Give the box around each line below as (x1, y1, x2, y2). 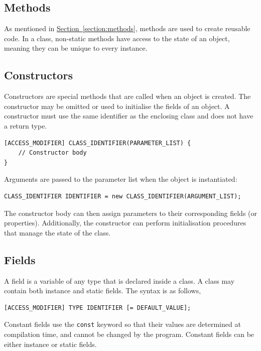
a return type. (4, 120, 47, 131)
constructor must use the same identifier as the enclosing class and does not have (4, 110, 253, 121)
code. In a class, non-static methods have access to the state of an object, (4, 33, 230, 43)
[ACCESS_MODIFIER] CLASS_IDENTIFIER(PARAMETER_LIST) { (4, 139, 191, 147)
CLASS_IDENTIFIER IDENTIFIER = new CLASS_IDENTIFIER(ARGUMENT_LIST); (4, 192, 241, 200)
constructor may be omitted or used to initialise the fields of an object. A (4, 100, 230, 111)
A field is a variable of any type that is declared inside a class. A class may (4, 275, 235, 286)
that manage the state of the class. (4, 227, 111, 238)
